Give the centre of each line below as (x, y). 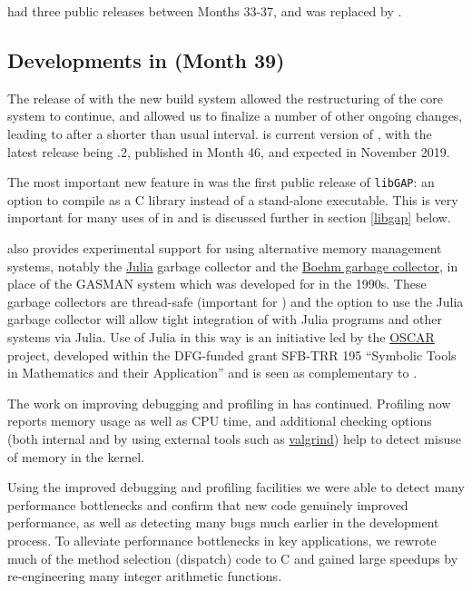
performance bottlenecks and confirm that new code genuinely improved (208, 504)
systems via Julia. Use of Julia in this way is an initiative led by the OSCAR (221, 336)
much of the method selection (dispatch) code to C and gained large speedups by (233, 558)
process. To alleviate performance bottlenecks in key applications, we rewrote (222, 540)
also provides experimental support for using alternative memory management (225, 248)
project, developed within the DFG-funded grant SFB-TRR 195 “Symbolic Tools (232, 355)
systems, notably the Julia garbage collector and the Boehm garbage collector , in (233, 266)
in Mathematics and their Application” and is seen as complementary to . (212, 373)
